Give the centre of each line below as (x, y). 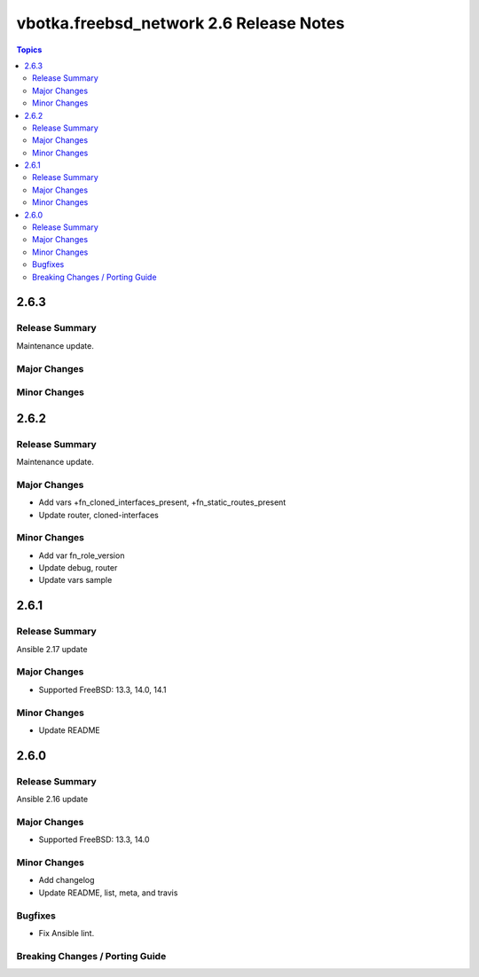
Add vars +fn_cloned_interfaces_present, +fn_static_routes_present (162, 502)
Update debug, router (78, 568)
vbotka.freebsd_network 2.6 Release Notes (181, 23)
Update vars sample (75, 580)
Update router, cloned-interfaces (99, 515)
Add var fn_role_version (82, 555)
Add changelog (67, 880)
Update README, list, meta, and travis (108, 893)
